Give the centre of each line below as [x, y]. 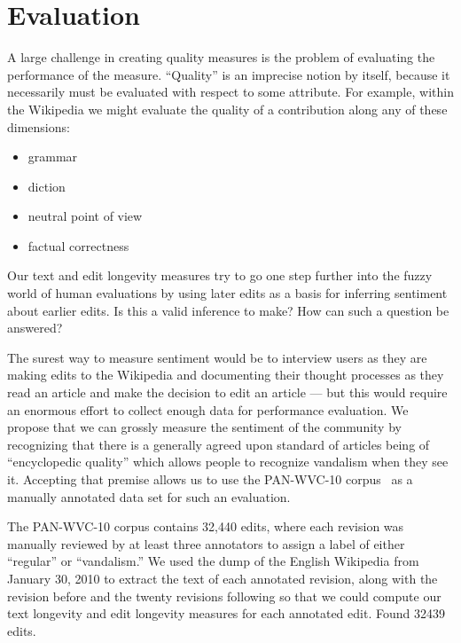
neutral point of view [85, 216]
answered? [35, 328]
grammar [53, 157]
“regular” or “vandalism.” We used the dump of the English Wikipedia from [213, 561]
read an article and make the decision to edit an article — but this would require [227, 392]
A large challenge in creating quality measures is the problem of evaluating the [221, 57]
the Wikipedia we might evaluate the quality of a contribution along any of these [227, 109]
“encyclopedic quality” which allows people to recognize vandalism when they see [228, 462]
